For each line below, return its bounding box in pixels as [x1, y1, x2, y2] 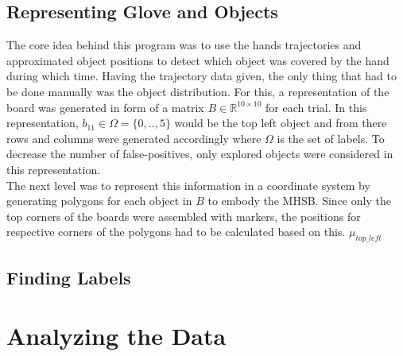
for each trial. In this [265, 99, 367, 115]
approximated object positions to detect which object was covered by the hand [6, 52, 389, 68]
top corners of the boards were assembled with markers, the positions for [6, 207, 361, 224]
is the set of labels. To [277, 130, 385, 146]
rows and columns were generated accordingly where [6, 130, 262, 146]
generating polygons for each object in [6, 192, 192, 209]
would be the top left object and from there [174, 114, 387, 131]
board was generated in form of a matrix [6, 99, 204, 115]
